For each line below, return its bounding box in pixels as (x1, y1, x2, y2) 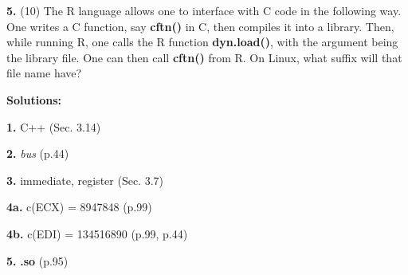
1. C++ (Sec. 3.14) (6, 118, 101, 135)
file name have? (6, 65, 82, 81)
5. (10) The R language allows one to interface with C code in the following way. (6, 2, 402, 18)
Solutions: (6, 91, 61, 108)
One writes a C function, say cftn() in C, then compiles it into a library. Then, (6, 18, 394, 34)
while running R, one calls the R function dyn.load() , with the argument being (6, 33, 398, 50)
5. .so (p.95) (6, 252, 69, 269)
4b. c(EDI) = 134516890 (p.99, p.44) (6, 225, 188, 242)
